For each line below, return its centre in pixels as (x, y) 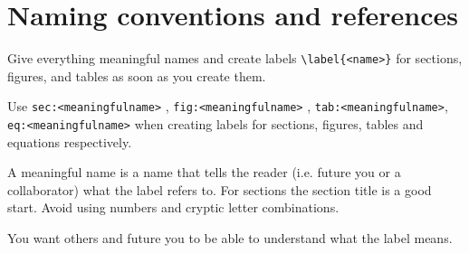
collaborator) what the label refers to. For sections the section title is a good (220, 189)
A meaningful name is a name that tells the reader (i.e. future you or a (204, 172)
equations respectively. (70, 141)
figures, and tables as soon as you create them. (137, 75)
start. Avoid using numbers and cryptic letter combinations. (173, 207)
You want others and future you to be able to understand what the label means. (230, 238)
